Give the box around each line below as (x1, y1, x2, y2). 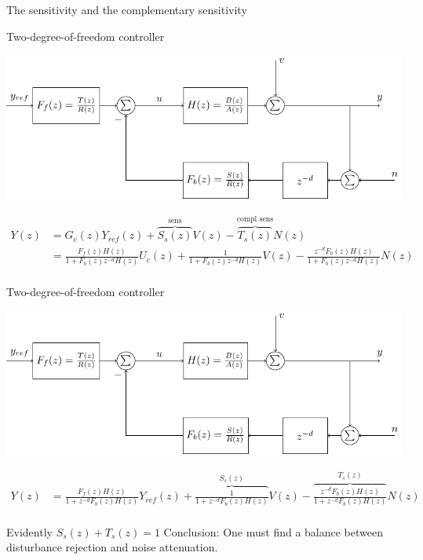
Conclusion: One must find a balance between (163, 523, 383, 540)
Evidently (6, 523, 53, 540)
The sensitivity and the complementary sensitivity (6, 2, 247, 17)
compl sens (236, 215, 274, 224)
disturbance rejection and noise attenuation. (6, 539, 218, 555)
